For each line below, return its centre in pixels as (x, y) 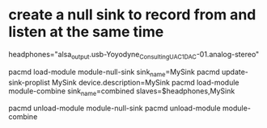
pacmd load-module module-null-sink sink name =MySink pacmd (114, 72)
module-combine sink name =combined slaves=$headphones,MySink (122, 92)
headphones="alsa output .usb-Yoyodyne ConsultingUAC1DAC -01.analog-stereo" (134, 55)
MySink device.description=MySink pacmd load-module (146, 82)
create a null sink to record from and (132, 15)
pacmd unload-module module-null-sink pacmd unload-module (114, 108)
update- (235, 72)
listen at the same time (86, 32)
